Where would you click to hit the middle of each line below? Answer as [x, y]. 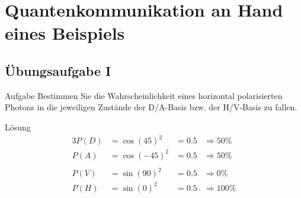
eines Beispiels [65, 33]
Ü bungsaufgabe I [58, 70]
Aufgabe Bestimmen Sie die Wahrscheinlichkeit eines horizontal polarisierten [144, 95]
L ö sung [18, 127]
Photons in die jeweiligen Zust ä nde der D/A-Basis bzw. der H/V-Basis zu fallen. [151, 107]
